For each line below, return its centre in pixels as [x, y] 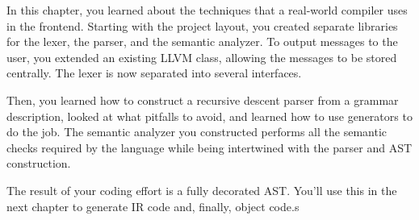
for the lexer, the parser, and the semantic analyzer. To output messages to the [202, 42]
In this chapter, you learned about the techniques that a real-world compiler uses [207, 10]
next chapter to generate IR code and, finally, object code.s [153, 206]
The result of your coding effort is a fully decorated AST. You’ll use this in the [202, 190]
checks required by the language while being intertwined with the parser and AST [209, 147]
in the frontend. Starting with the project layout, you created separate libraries [202, 25]
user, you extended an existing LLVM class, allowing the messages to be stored [202, 57]
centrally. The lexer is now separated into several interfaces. [154, 73]
